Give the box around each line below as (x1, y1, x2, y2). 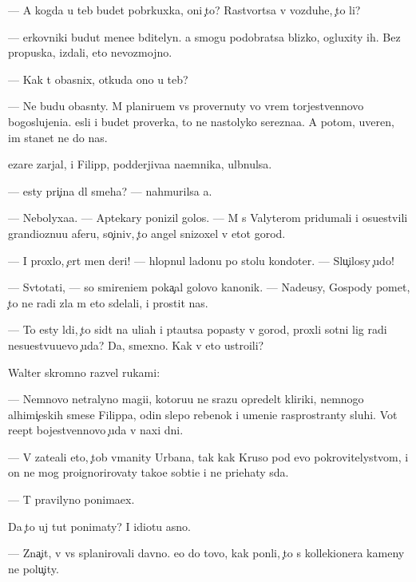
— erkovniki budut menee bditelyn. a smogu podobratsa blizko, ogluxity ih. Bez (8, 28, 401, 45)
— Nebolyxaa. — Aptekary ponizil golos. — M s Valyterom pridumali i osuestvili (8, 209, 408, 226)
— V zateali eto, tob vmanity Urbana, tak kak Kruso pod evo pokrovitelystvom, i (8, 448, 409, 465)
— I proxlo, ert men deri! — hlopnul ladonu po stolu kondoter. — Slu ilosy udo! (8, 251, 394, 268)
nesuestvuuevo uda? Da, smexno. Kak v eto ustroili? (8, 336, 264, 353)
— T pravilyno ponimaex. (8, 491, 135, 508)
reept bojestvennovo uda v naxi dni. (8, 422, 184, 438)
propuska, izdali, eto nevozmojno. (8, 44, 172, 61)
